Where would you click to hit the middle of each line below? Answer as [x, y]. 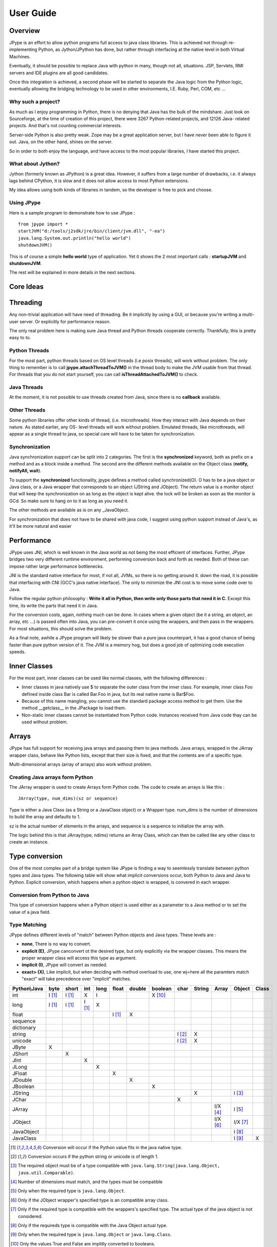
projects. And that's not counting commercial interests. [66, 126]
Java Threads [26, 388]
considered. [30, 1216]
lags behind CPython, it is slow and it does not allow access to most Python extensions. [99, 181]
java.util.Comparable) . [46, 1173]
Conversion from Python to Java [49, 895]
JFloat [20, 1073]
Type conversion [36, 856]
